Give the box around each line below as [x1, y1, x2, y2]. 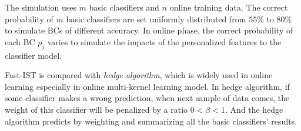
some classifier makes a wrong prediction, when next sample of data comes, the [5, 92, 290, 104]
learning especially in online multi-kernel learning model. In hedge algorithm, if [5, 80, 290, 92]
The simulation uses [5, 1, 76, 13]
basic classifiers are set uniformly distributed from [66, 12, 246, 25]
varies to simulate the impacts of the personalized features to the [47, 35, 282, 48]
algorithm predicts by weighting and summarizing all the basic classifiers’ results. [5, 115, 297, 127]
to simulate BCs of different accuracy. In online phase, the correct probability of [5, 24, 293, 36]
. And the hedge [225, 103, 283, 115]
